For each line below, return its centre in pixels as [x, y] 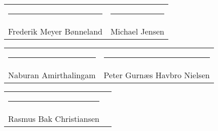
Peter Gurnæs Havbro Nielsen [157, 75]
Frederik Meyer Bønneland [55, 31]
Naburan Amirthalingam [52, 75]
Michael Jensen [137, 31]
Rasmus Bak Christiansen [54, 119]
